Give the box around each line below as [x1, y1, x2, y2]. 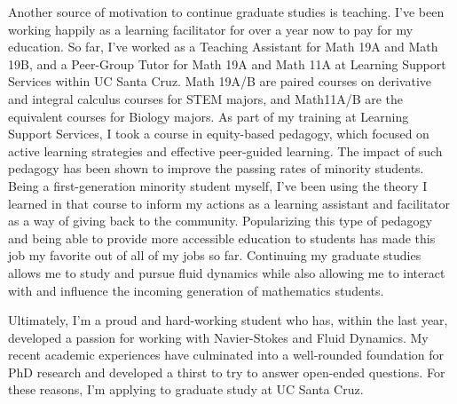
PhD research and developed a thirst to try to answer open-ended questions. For [8, 362, 445, 381]
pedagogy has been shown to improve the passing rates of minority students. [8, 159, 424, 178]
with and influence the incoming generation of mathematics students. [8, 281, 384, 299]
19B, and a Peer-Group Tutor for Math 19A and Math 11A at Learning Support [8, 54, 446, 73]
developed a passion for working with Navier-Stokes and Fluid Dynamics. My [8, 328, 429, 346]
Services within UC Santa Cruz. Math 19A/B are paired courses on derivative [8, 72, 432, 91]
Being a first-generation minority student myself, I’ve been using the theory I [8, 176, 428, 194]
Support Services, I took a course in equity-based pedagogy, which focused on [8, 124, 429, 143]
